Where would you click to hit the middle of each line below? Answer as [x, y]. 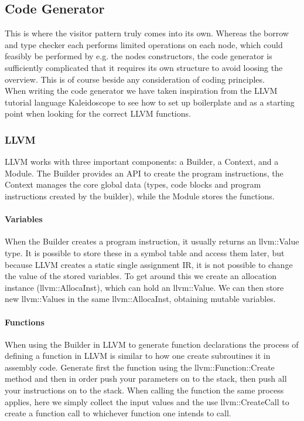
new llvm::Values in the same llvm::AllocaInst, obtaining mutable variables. [140, 299]
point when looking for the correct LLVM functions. [98, 113]
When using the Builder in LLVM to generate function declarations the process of [152, 344]
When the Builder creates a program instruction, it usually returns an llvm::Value [152, 241]
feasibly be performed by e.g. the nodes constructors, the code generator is [139, 56]
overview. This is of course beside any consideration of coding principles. [135, 79]
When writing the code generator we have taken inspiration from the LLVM [141, 91]
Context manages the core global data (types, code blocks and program [133, 184]
